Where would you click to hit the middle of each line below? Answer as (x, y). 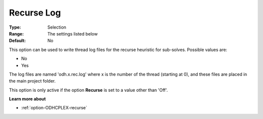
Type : (15, 27)
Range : (16, 34)
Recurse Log (35, 13)
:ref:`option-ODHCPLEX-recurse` (54, 108)
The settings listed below (73, 34)
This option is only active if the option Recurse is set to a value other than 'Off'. (88, 90)
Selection (57, 27)
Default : (18, 41)
